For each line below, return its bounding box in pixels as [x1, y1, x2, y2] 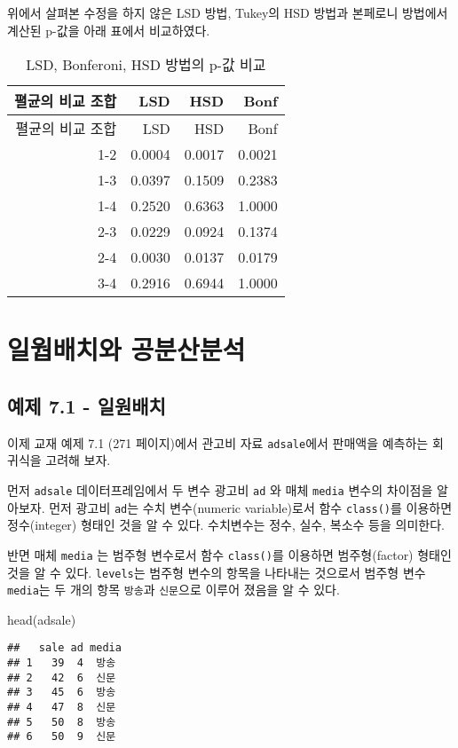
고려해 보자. [45, 451, 111, 469]
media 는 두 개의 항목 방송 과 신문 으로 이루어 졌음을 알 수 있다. [7, 580, 340, 599]
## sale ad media [7, 642, 122, 655]
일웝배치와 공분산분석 [7, 331, 246, 367]
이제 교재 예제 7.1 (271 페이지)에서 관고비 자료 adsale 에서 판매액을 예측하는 [7, 433, 429, 452]
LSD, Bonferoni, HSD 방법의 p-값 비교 [26, 54, 266, 75]
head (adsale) [7, 610, 76, 628]
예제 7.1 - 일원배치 [7, 391, 166, 419]
